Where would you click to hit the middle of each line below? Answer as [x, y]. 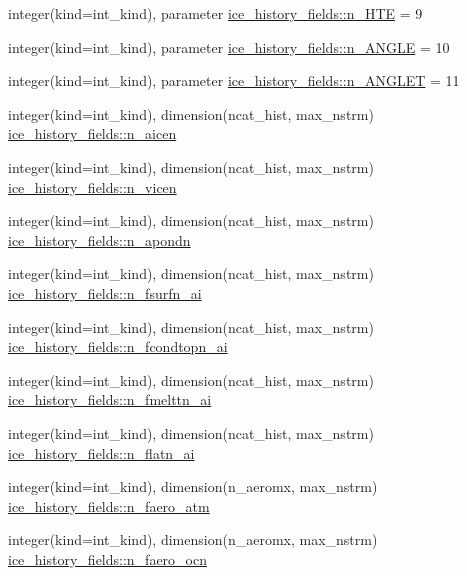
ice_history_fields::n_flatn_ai [101, 452]
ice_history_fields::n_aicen [92, 133]
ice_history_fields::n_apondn [99, 239]
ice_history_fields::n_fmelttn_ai [110, 399]
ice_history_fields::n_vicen [92, 186]
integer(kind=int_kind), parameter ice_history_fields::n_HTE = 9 [215, 13]
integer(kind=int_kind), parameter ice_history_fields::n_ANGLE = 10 [229, 46]
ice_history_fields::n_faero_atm [109, 505]
